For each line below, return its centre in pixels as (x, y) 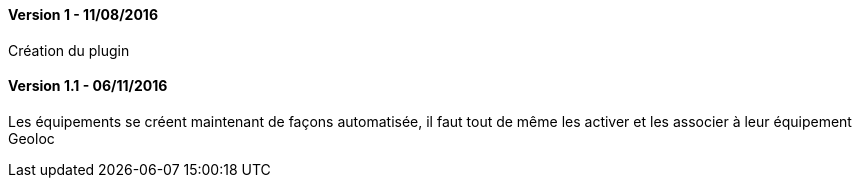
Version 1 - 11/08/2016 (83, 14)
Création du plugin (69, 50)
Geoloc (31, 138)
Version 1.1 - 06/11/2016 (88, 86)
